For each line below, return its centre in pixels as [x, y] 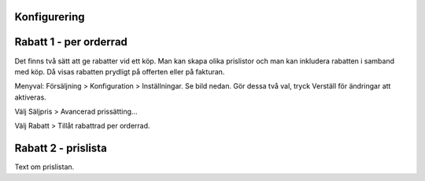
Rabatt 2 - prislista [61, 148]
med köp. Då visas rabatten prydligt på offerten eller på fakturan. [120, 71]
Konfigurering [50, 17]
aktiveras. [30, 97]
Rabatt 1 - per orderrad [71, 42]
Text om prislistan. [44, 167]
